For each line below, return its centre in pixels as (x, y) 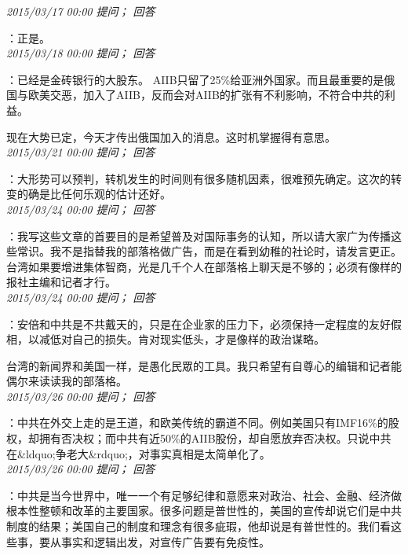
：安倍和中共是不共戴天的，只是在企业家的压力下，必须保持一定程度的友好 (199, 323)
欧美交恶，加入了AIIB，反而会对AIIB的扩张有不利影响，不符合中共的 (206, 95)
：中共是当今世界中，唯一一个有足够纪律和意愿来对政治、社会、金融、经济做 (204, 495)
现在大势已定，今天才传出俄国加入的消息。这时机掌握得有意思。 (171, 136)
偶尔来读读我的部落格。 (67, 381)
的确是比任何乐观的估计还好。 (94, 194)
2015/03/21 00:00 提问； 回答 (81, 152)
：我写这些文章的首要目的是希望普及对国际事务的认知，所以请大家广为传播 (199, 235)
